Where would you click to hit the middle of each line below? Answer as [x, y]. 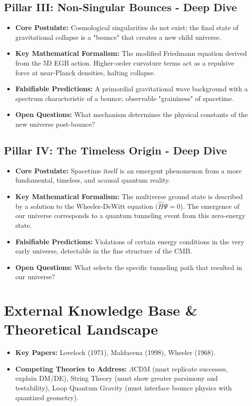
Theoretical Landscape [81, 329]
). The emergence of [210, 206]
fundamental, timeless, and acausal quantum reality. [93, 180]
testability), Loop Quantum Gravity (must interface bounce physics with [124, 388]
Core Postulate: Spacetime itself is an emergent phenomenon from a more [128, 170]
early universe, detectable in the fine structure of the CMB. [104, 251]
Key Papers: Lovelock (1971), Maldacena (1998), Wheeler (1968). [115, 352]
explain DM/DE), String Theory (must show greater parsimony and [117, 378]
